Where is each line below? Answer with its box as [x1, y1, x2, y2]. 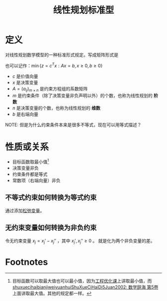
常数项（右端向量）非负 [12, 177, 61, 183]
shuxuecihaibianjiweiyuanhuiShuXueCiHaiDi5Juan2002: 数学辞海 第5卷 [12, 284, 159, 290]
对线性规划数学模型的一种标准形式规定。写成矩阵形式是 [5, 52, 118, 58]
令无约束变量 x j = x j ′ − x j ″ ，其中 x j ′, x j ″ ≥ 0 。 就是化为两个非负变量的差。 [5, 237, 155, 245]
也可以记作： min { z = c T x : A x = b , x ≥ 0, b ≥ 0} [5, 62, 103, 69]
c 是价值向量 [12, 73, 38, 79]
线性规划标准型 [53, 4, 114, 16]
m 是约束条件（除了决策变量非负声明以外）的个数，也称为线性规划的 [12, 93, 153, 99]
